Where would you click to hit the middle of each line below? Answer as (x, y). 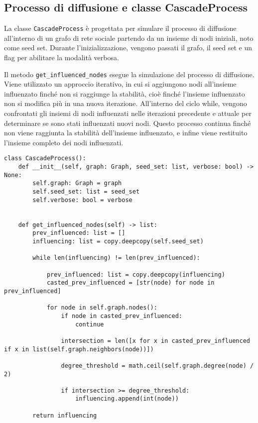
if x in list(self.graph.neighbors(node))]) (79, 349)
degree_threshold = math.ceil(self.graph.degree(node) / (157, 366)
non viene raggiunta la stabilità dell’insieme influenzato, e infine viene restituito (126, 133)
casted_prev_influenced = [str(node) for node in (130, 283)
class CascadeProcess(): (45, 159)
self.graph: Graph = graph (77, 183)
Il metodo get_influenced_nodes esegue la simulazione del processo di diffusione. (129, 74)
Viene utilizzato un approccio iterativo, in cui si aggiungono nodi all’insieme (120, 84)
